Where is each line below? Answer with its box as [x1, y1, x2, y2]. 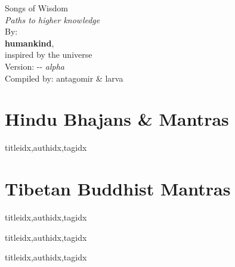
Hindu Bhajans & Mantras [5, 107, 229, 131]
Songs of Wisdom [5, 2, 68, 14]
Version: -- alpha [5, 60, 64, 72]
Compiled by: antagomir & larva [5, 72, 123, 84]
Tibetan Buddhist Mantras [5, 176, 231, 201]
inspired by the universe [5, 48, 92, 61]
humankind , [5, 36, 54, 49]
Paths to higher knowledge [5, 13, 100, 26]
